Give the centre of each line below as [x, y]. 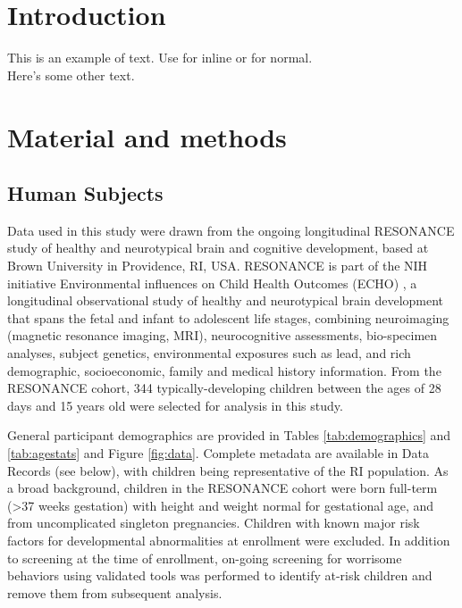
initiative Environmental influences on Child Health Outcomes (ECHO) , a [212, 283]
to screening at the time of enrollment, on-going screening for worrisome [205, 558]
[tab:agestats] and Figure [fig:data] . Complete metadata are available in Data [218, 453]
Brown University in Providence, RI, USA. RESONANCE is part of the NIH [218, 266]
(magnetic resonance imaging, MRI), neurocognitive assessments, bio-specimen [223, 335]
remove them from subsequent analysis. [115, 592]
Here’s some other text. [71, 75]
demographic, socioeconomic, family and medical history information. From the [224, 370]
